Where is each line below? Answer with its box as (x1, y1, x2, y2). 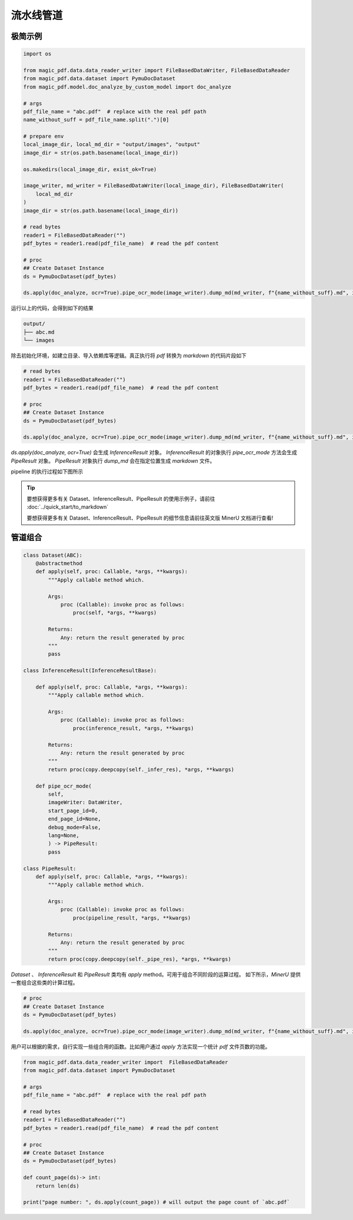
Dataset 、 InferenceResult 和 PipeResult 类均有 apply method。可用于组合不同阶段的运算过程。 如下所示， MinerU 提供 (11, 971, 301, 978)
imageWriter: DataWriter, (48, 799, 123, 806)
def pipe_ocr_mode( (35, 782, 92, 789)
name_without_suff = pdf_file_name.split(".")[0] (23, 117, 169, 123)
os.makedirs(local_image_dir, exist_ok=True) (23, 166, 157, 173)
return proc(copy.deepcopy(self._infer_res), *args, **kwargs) (48, 766, 235, 773)
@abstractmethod (35, 560, 82, 567)
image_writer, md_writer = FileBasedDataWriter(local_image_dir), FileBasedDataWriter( (23, 183, 284, 189)
